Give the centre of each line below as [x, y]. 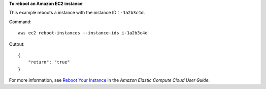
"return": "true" [49, 62]
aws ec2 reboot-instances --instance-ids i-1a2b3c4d [83, 33]
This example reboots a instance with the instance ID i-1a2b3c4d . [77, 13]
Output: [17, 44]
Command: [20, 22]
